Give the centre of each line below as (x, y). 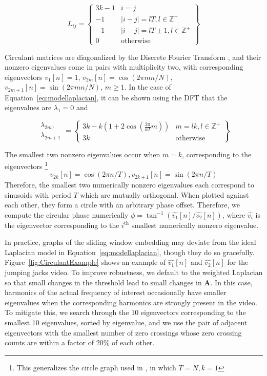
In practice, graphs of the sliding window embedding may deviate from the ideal (130, 242)
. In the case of (148, 87)
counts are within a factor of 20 (54, 342)
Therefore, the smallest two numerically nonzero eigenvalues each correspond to (129, 184)
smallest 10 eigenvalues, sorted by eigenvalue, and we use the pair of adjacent (126, 322)
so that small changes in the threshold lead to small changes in (103, 282)
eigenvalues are (28, 107)
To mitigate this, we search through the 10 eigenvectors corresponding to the (125, 312)
